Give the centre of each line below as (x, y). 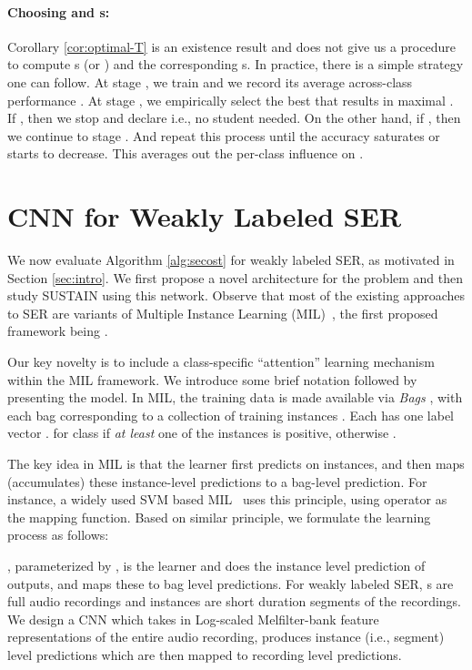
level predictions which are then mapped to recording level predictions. (205, 654)
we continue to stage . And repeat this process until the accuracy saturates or (224, 135)
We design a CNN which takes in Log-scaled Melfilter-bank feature (193, 619)
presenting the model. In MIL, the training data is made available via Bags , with (235, 397)
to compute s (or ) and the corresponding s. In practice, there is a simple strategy (236, 64)
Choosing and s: (59, 11)
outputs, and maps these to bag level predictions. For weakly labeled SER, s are (231, 583)
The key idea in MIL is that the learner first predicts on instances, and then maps (236, 464)
